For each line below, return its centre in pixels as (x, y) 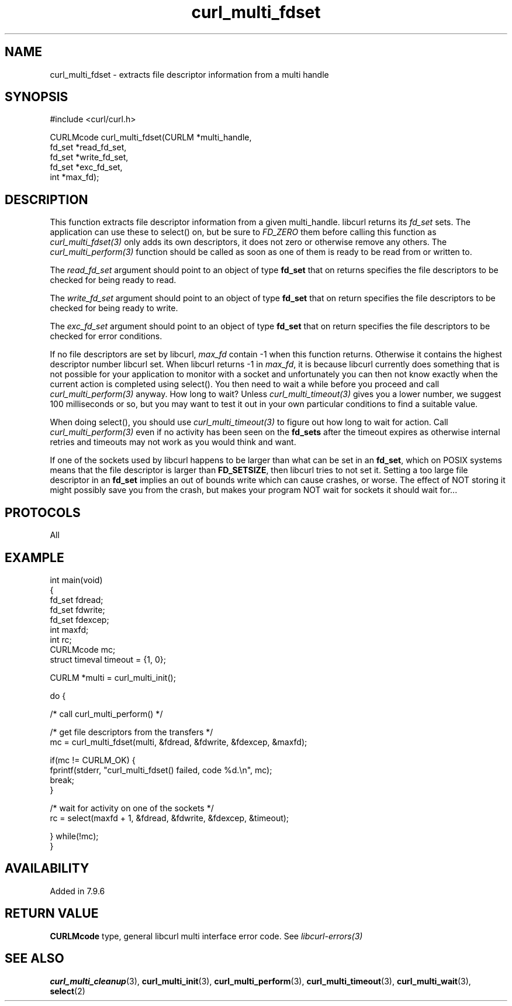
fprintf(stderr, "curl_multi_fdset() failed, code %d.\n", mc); (161, 770)
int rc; (61, 639)
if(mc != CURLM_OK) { (93, 760)
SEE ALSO (34, 959)
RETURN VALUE (52, 914)
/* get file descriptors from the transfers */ (132, 732)
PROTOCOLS (43, 512)
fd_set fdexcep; (79, 619)
